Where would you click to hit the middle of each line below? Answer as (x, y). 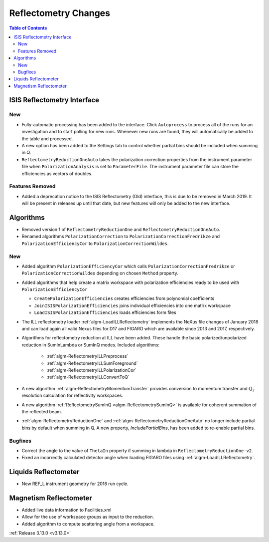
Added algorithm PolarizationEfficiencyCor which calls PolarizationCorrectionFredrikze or (128, 266)
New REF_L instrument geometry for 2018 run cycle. (75, 484)
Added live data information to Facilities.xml (67, 510)
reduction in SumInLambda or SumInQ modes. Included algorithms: (90, 345)
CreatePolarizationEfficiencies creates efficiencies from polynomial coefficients (124, 298)
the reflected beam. (42, 411)
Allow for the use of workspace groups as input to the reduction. (88, 517)
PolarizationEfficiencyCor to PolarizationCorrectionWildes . (95, 243)
